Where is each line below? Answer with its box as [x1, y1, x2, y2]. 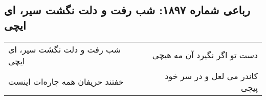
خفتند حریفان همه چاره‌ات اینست [8, 76, 124, 88]
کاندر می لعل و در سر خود [165, 69, 258, 82]
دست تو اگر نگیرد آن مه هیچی [152, 49, 258, 61]
